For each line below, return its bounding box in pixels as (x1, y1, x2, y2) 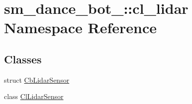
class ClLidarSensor (4, 91, 64, 102)
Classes (4, 51, 42, 66)
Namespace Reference (4, 17, 157, 38)
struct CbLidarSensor (4, 74, 70, 85)
